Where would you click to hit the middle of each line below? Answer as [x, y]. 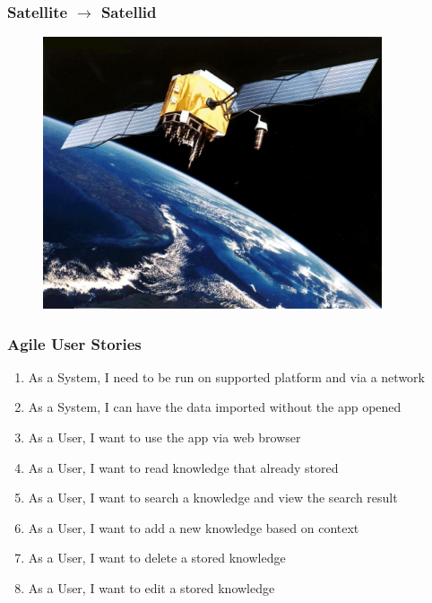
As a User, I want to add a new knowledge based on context [194, 527]
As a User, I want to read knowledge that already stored [183, 467]
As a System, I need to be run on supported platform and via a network [226, 376]
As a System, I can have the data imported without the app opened [215, 407]
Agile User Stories [74, 343]
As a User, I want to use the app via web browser [164, 437]
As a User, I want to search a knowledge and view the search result [213, 498]
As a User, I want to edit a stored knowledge [151, 587]
